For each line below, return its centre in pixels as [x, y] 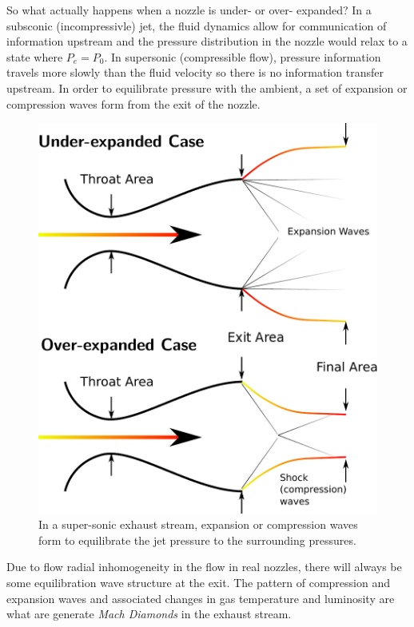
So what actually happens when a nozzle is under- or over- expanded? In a [189, 10]
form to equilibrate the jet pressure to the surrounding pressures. [197, 540]
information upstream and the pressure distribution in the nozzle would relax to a [207, 41]
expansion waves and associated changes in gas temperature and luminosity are [201, 598]
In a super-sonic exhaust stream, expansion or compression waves [198, 524]
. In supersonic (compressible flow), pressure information [243, 56]
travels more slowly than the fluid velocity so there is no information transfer [195, 72]
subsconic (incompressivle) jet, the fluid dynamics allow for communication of [197, 25]
